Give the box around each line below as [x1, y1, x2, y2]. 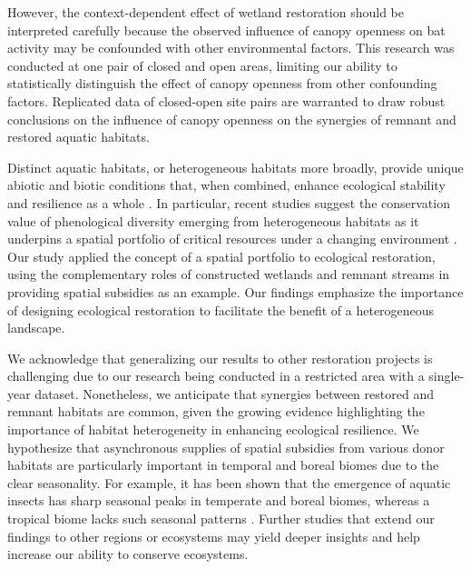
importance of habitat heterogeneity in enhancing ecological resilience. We [7, 420, 419, 439]
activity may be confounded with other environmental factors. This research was [7, 38, 455, 57]
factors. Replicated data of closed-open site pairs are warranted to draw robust [7, 91, 446, 110]
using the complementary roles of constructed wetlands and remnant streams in [7, 265, 450, 284]
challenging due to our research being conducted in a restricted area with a [7, 366, 425, 385]
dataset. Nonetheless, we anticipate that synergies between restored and [34, 384, 434, 403]
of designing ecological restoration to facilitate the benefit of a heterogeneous [7, 300, 435, 319]
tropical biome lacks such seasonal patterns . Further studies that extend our [7, 509, 435, 528]
